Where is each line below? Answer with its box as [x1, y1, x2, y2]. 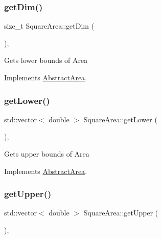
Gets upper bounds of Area [4, 148, 89, 159]
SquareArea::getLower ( [83, 114, 157, 124]
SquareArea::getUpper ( [83, 207, 158, 218]
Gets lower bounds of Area [4, 55, 88, 66]
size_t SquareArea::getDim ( [4, 20, 95, 31]
